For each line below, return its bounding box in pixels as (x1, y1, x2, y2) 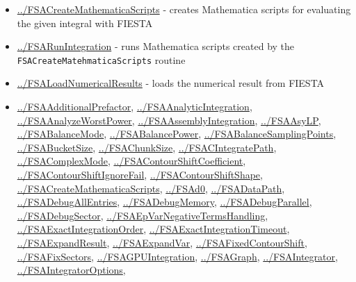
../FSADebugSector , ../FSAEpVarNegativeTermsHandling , (17, 208, 268, 222)
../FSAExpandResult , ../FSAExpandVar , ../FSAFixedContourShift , (17, 235, 307, 249)
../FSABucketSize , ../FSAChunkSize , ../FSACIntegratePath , (17, 140, 277, 154)
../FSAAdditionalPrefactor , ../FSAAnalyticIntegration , (17, 99, 252, 114)
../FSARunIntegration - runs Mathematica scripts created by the (17, 39, 295, 53)
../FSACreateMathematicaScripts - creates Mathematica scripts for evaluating (17, 2, 351, 16)
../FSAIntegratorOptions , (17, 263, 126, 277)
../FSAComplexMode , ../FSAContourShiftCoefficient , (17, 154, 246, 168)
